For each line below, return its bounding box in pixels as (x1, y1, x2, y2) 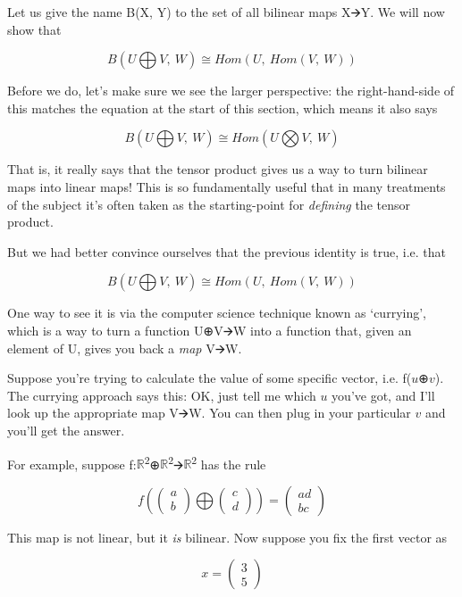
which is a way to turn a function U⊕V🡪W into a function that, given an (7, 320, 412, 339)
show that (7, 20, 62, 38)
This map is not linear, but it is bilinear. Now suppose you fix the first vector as (7, 527, 448, 546)
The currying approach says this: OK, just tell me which (7, 386, 316, 404)
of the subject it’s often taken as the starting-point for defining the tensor (7, 195, 410, 213)
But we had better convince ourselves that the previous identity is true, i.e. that (7, 242, 447, 261)
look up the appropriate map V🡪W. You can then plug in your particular (7, 403, 411, 422)
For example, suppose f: (7, 454, 137, 473)
